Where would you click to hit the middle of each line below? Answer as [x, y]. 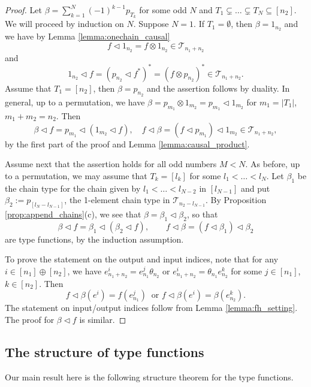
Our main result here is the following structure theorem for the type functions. [149, 377]
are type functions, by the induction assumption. [94, 239]
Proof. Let [23, 10]
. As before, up [273, 164]
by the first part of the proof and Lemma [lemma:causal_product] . [127, 143]
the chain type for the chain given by [73, 188]
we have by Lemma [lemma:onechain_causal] [87, 36]
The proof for [30, 320]
